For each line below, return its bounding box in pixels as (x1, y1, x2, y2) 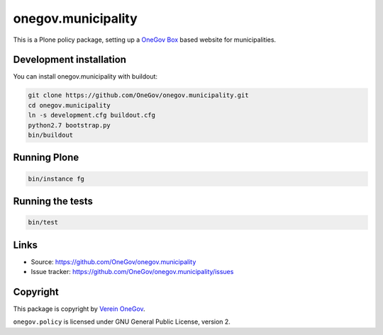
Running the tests (13, 195, 94, 207)
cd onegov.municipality (28, 101, 111, 109)
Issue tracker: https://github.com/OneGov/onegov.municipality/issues (30, 268, 234, 276)
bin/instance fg (28, 174, 85, 183)
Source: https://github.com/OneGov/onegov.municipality (30, 257, 196, 266)
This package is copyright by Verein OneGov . (13, 305, 145, 313)
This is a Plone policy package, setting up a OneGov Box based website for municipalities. (13, 35, 277, 44)
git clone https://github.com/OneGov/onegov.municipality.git (28, 91, 249, 99)
